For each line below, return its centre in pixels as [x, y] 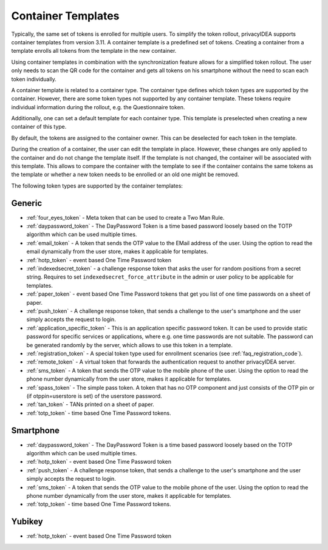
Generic [27, 203]
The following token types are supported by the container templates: [97, 186]
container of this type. [39, 127]
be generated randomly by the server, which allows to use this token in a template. [130, 345]
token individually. [34, 79]
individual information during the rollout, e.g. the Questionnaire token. [98, 107]
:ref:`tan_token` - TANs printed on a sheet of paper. [90, 404]
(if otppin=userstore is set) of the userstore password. [94, 396]
